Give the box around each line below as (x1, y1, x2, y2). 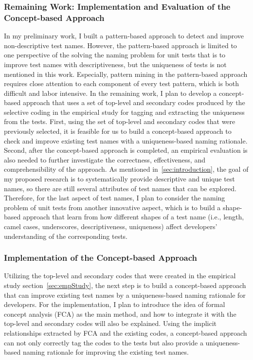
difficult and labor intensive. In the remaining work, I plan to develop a (4, 88, 217, 98)
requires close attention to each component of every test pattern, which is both (4, 78, 239, 89)
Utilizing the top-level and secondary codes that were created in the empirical (4, 270, 236, 281)
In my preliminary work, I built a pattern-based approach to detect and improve (4, 31, 244, 41)
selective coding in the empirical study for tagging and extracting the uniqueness (4, 107, 245, 117)
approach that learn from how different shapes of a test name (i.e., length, (22, 212, 244, 222)
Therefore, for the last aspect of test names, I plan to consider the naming (4, 193, 225, 203)
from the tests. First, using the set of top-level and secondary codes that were (4, 116, 235, 126)
